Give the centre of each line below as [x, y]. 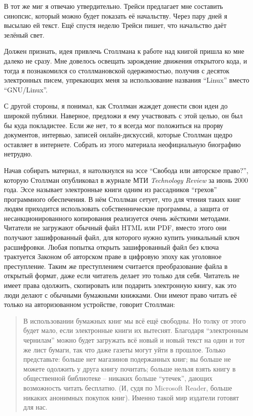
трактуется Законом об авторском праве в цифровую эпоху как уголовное [113, 256]
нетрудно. [18, 154]
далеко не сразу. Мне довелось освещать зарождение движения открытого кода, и [126, 60]
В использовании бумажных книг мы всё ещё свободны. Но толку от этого [135, 320]
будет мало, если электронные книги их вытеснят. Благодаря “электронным [136, 330]
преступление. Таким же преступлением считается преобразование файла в [116, 266]
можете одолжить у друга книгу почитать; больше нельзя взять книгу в [129, 368]
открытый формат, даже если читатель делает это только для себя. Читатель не [122, 275]
